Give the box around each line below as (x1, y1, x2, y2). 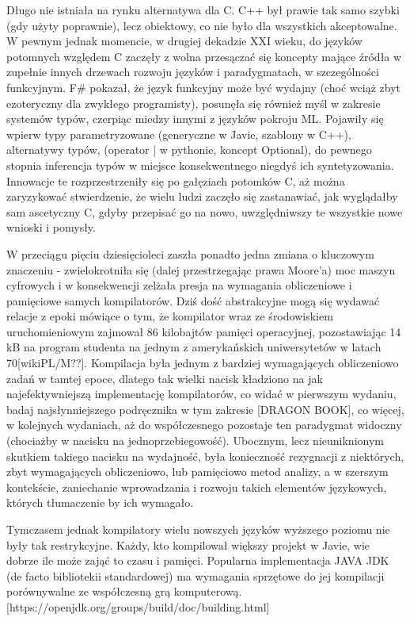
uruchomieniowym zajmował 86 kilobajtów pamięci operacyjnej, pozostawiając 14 (6, 323, 401, 339)
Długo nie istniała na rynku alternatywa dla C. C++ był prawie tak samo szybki (6, 2, 400, 17)
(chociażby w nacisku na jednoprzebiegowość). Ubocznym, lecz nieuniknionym (6, 432, 384, 449)
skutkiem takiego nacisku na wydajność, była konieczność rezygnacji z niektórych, (6, 447, 404, 464)
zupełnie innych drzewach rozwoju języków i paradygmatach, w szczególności (6, 63, 379, 80)
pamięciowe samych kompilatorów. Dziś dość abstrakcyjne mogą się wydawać (6, 292, 380, 309)
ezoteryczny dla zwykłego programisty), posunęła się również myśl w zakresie (6, 94, 381, 111)
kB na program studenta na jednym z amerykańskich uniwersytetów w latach (6, 339, 382, 355)
